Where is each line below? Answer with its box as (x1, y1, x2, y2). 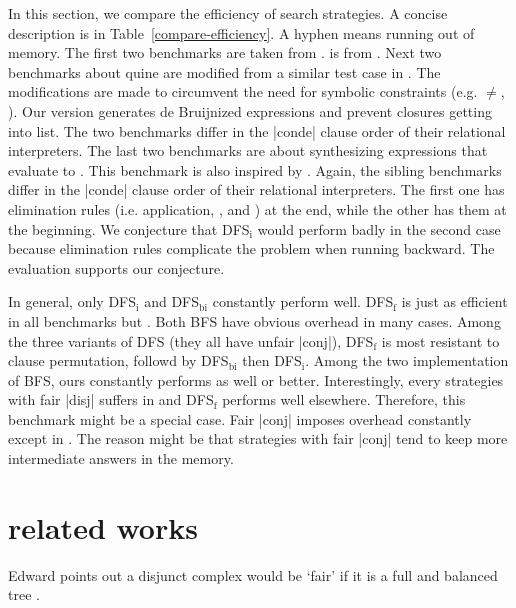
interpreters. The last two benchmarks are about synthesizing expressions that (8, 140, 488, 161)
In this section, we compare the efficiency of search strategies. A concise (8, 3, 448, 23)
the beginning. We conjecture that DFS (8, 218, 250, 239)
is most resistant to (381, 330, 500, 351)
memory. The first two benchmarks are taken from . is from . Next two (8, 42, 442, 63)
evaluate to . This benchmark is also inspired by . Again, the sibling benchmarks (8, 159, 502, 180)
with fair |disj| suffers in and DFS (8, 389, 214, 410)
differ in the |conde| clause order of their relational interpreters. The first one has (8, 179, 505, 200)
